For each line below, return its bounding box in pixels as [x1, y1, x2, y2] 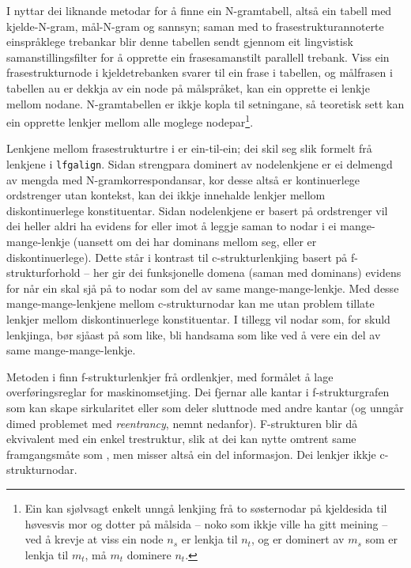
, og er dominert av [251, 531, 345, 547]
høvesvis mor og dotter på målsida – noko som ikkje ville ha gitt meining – [25, 515, 388, 532]
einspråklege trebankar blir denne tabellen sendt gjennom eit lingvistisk [6, 33, 353, 50]
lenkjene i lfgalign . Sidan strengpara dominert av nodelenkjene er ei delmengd [6, 156, 393, 172]
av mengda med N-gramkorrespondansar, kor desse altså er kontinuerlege [6, 171, 360, 187]
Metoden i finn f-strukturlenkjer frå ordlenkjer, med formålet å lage [6, 368, 334, 384]
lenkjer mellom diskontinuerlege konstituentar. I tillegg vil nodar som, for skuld [6, 311, 390, 327]
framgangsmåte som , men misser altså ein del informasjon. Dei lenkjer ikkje [6, 445, 376, 462]
